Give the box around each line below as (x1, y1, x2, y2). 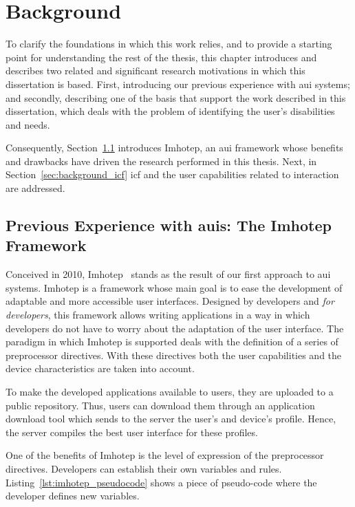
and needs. (6, 117, 50, 131)
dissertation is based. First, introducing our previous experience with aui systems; (6, 76, 350, 91)
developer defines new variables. (6, 488, 140, 503)
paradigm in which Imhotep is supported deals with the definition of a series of (6, 334, 338, 349)
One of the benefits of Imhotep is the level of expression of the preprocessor (6, 448, 324, 462)
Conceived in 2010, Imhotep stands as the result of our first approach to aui (6, 267, 331, 281)
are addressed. (6, 181, 65, 195)
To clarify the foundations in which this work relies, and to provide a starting (6, 36, 332, 51)
